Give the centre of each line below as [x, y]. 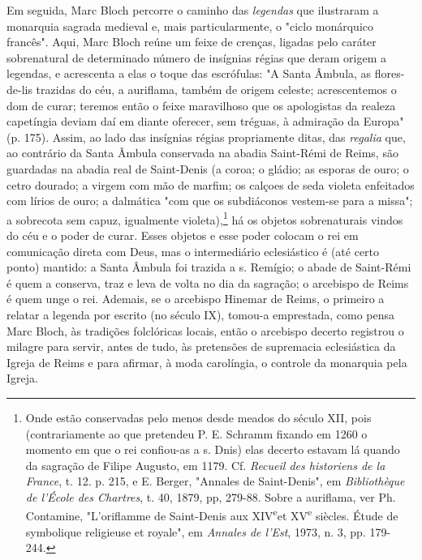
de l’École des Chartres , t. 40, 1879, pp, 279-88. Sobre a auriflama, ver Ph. [211, 496]
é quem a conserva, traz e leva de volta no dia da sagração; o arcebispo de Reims [208, 282]
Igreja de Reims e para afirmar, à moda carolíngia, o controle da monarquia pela [207, 362]
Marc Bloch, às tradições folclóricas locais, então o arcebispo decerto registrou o [205, 330]
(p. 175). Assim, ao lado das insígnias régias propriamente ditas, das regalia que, [206, 137]
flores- [390, 73]
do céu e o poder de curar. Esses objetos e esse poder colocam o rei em [183, 235]
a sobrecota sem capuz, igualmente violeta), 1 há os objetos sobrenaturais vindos [205, 218]
